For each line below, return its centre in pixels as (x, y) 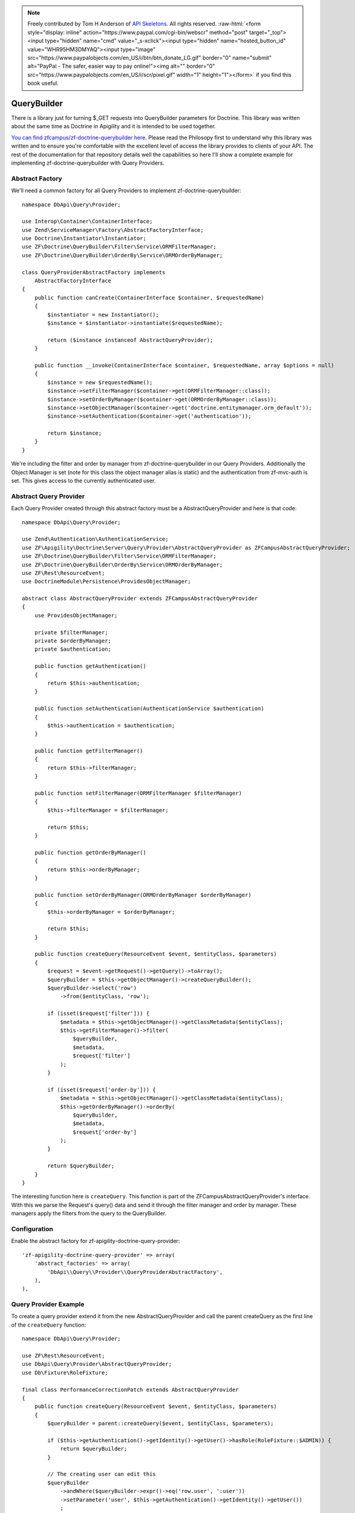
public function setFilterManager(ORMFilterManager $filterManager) (138, 793)
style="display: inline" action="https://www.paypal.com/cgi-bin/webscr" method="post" (138, 32)
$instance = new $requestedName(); (100, 382)
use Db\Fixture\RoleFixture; (65, 1373)
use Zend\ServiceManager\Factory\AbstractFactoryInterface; (113, 230)
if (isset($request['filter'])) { (99, 1013)
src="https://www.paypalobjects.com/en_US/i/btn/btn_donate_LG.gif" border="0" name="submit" (150, 57)
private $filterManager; (71, 632)
